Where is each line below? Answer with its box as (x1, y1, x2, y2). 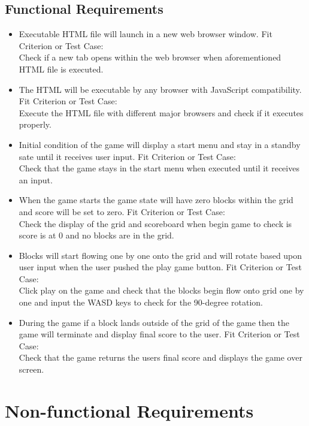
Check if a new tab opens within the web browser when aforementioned (19, 51, 281, 64)
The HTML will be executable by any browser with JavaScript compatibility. (19, 83, 302, 95)
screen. (19, 363, 44, 376)
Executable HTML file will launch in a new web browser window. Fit (19, 28, 272, 40)
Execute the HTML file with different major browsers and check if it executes (19, 106, 304, 119)
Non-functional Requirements (5, 398, 254, 422)
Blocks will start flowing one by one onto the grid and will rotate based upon (19, 249, 302, 261)
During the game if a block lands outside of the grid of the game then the (19, 316, 289, 328)
